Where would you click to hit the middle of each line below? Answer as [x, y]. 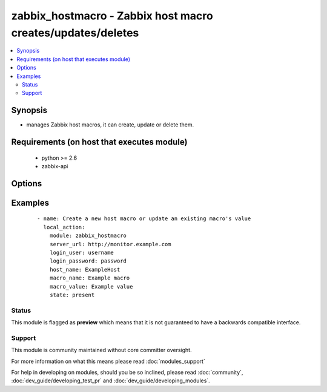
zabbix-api [55, 166]
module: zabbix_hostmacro [88, 236]
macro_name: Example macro [90, 278]
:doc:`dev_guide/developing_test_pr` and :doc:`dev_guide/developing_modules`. [111, 381]
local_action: [64, 227]
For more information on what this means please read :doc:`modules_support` [108, 361]
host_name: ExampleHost [85, 269]
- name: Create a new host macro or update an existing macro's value [144, 219]
